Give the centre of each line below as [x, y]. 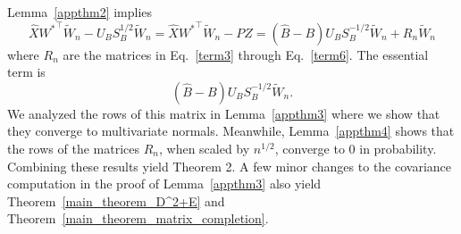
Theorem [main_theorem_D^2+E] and [116, 201]
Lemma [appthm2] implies [80, 12]
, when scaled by [204, 148]
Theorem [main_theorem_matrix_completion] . [138, 218]
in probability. [398, 148]
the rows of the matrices [73, 148]
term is [26, 72]
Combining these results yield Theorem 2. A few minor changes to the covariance [230, 166]
